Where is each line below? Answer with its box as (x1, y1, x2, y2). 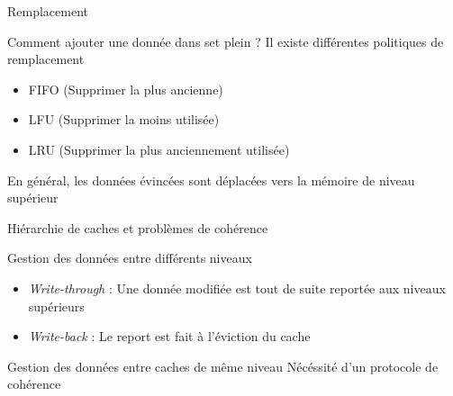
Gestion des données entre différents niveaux (7, 248, 252, 267)
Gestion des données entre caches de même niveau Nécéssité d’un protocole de (7, 356, 439, 375)
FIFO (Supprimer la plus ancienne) (28, 79, 223, 98)
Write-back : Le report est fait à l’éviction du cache (28, 327, 311, 346)
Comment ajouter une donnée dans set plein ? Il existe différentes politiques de (7, 31, 444, 50)
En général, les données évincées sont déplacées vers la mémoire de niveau (7, 170, 415, 189)
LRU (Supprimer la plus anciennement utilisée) (28, 139, 290, 158)
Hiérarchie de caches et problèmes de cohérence (7, 218, 268, 237)
